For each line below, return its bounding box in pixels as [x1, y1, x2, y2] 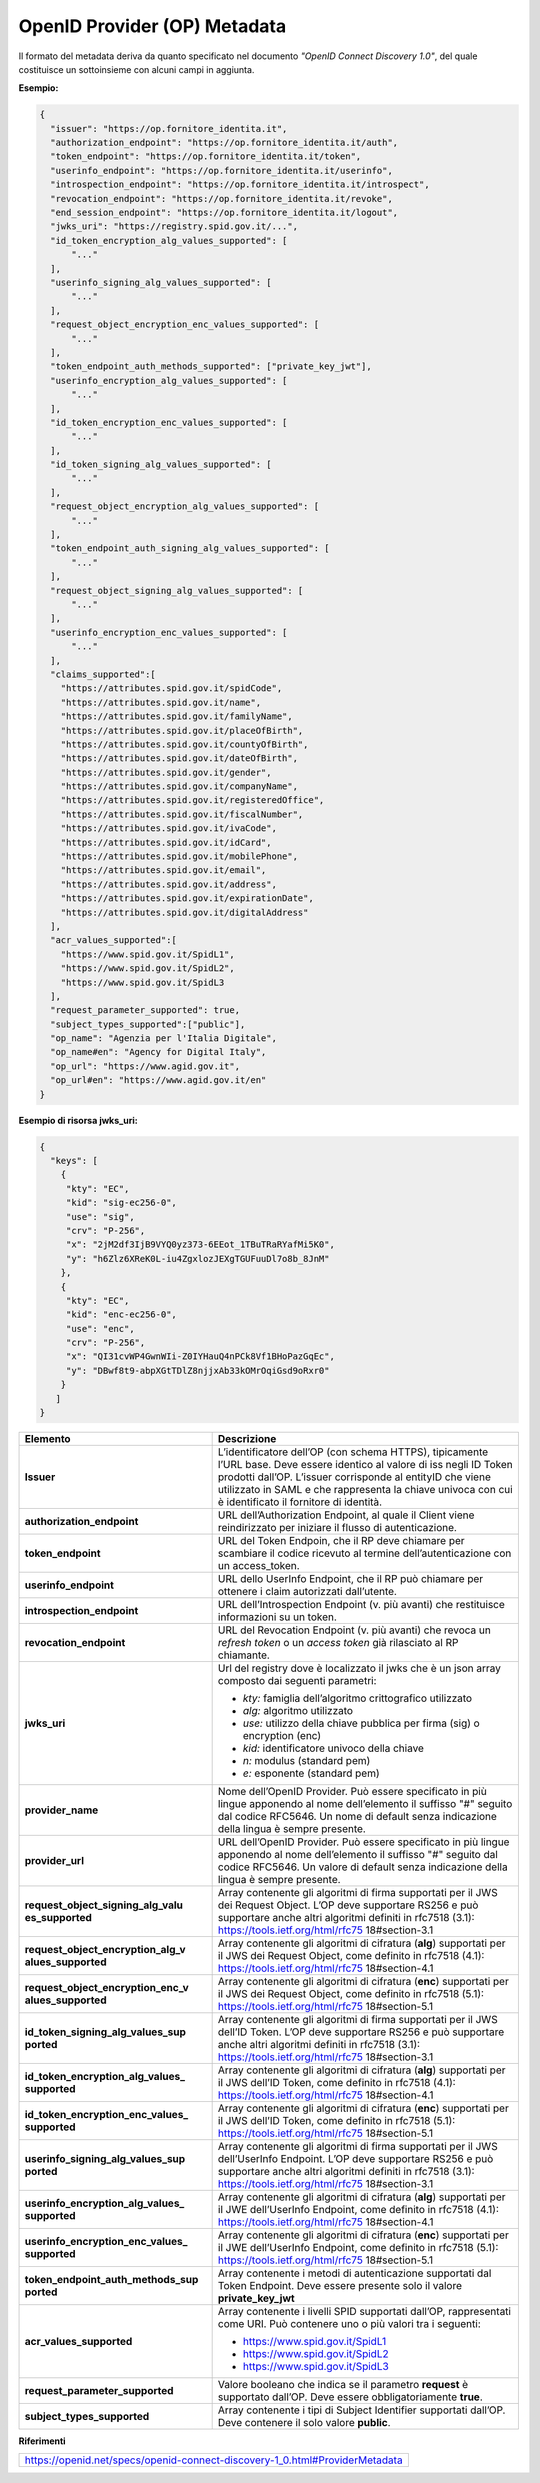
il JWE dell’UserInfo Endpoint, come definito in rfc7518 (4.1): [217, 2203, 500, 2217]
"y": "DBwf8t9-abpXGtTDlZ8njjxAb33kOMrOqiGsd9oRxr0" [65, 1365, 330, 1376]
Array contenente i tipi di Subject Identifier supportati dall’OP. [217, 2403, 506, 2417]
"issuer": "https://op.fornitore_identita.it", [50, 123, 288, 134]
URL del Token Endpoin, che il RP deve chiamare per [217, 1534, 465, 1548]
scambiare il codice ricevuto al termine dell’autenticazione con [217, 1546, 512, 1560]
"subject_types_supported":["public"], [50, 1018, 246, 1030]
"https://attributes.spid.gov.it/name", [60, 696, 262, 708]
